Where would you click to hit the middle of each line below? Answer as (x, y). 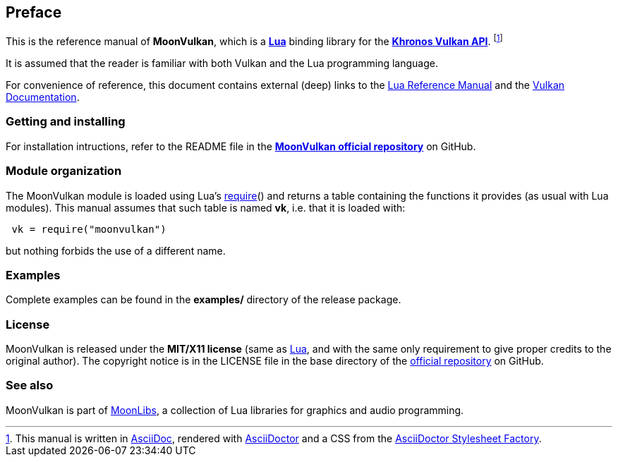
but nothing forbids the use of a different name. (116, 250)
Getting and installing (66, 122)
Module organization (64, 171)
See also (30, 385)
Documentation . (43, 97)
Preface (34, 12)
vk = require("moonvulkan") (89, 229)
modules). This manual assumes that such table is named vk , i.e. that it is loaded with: (206, 207)
